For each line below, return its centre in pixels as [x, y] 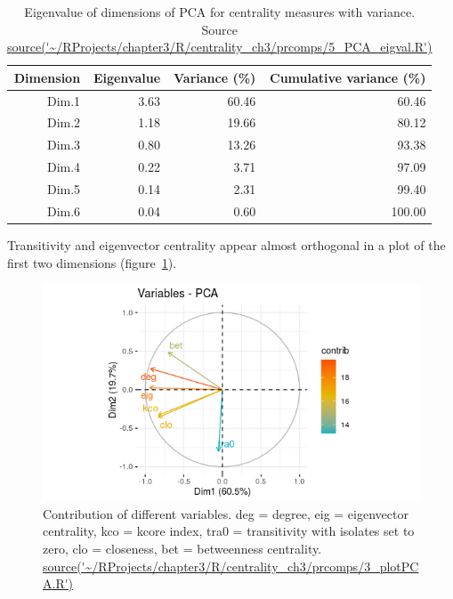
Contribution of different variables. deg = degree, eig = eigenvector [226, 513]
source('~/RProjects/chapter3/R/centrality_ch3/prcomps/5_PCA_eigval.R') [220, 47]
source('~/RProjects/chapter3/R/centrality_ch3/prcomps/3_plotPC [231, 566]
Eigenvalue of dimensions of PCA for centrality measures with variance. [220, 12]
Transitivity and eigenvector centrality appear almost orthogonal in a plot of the [226, 244]
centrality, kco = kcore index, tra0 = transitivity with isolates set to [229, 531]
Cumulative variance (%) [348, 77]
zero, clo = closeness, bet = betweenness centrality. [182, 548]
